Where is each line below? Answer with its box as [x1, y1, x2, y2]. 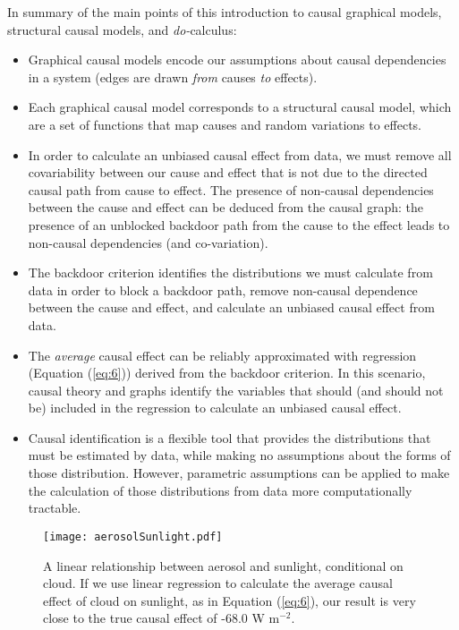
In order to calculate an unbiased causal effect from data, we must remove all [28, 145, 452, 164]
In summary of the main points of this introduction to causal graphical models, [7, 3, 442, 21]
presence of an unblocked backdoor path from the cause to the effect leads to [28, 215, 450, 234]
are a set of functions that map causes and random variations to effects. [28, 115, 422, 133]
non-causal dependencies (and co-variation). [28, 233, 268, 251]
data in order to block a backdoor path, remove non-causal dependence [28, 280, 418, 299]
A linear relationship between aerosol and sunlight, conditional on [43, 556, 404, 575]
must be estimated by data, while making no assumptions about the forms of [28, 446, 451, 464]
